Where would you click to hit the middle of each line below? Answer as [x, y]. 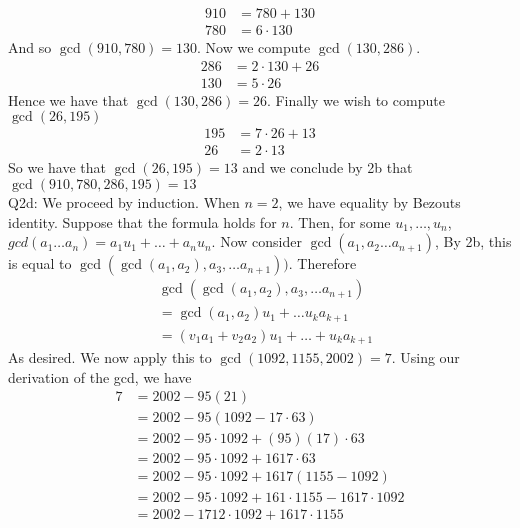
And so [30, 47]
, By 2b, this [473, 241]
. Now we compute [254, 47]
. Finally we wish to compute [355, 99]
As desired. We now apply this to [110, 357]
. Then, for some [340, 221]
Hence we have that [68, 99]
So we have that [57, 167]
